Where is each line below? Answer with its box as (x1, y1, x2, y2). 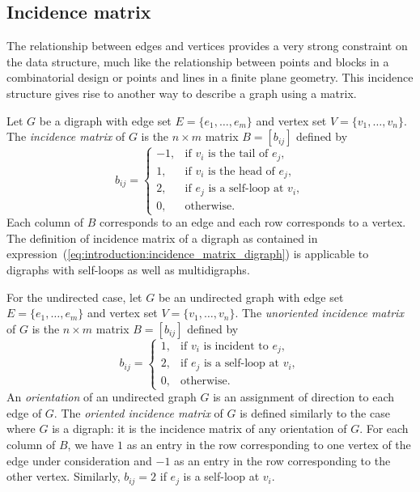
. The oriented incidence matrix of (53, 404, 223, 421)
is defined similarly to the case (240, 404, 390, 421)
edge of (6, 404, 42, 421)
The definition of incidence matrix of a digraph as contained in (6, 229, 318, 246)
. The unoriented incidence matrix (235, 304, 404, 321)
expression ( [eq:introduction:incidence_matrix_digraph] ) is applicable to (6, 245, 369, 262)
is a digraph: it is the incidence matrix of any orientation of (52, 420, 347, 437)
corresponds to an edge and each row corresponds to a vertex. (100, 214, 406, 231)
